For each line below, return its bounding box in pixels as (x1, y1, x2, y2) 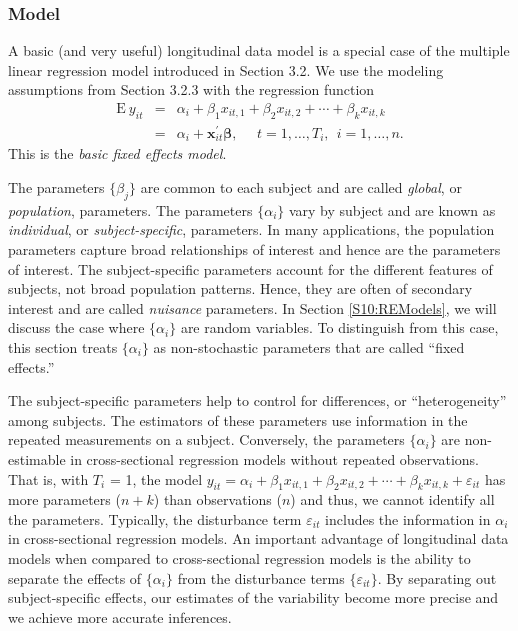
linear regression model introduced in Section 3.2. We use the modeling (8, 59, 444, 80)
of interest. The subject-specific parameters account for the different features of (8, 258, 493, 279)
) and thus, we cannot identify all (290, 489, 495, 510)
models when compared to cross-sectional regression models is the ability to (8, 548, 471, 569)
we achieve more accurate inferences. (8, 606, 232, 627)
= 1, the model (109, 468, 203, 489)
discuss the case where (8, 317, 145, 338)
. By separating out (377, 567, 497, 588)
